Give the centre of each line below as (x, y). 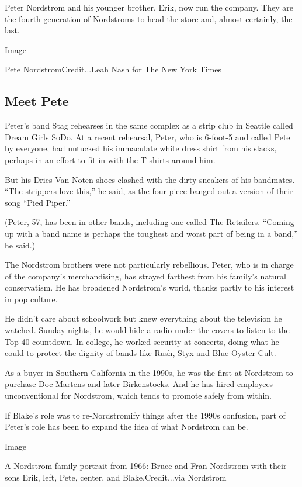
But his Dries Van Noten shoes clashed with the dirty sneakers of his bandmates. (150, 179)
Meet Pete (37, 101)
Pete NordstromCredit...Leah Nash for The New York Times (113, 69)
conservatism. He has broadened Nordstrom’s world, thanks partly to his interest (150, 287)
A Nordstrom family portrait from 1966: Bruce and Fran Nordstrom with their (146, 466)
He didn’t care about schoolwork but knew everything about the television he (143, 318)
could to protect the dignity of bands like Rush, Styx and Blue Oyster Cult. (140, 353)
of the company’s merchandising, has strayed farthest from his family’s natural (145, 276)
